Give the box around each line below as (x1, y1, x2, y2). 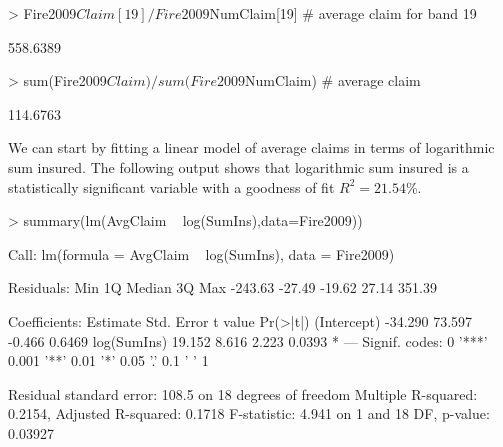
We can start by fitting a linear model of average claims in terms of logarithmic (8, 137, 495, 158)
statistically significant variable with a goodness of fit (8, 176, 335, 197)
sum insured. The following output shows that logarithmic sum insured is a (8, 156, 469, 177)
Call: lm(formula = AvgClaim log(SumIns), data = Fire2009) (8, 243, 395, 264)
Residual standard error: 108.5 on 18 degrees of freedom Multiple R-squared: (8, 383, 478, 404)
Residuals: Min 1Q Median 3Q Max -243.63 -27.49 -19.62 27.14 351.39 (8, 277, 437, 298)
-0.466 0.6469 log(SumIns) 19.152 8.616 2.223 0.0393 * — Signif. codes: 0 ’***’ (8, 330, 488, 351)
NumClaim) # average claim (244, 70, 421, 91)
